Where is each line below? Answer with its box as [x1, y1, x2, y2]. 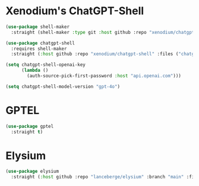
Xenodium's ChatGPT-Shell [5, 4, 144, 18]
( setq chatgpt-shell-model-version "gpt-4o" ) [5, 83, 120, 90]
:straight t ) [11, 129, 43, 135]
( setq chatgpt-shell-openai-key [5, 62, 86, 68]
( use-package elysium [5, 168, 59, 175]
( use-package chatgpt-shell [5, 40, 75, 46]
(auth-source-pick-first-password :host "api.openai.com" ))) [27, 73, 182, 79]
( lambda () [21, 67, 49, 74]
